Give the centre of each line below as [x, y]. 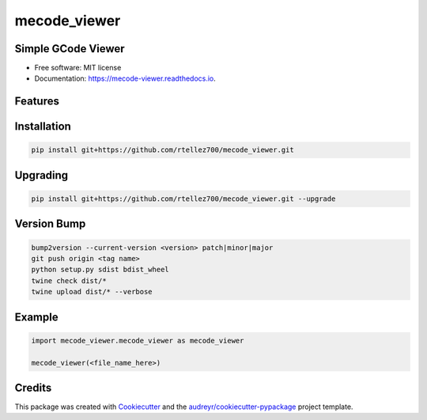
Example [36, 317]
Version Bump [50, 224]
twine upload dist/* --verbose [92, 292]
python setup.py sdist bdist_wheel [100, 270]
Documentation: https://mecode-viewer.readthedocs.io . [125, 78]
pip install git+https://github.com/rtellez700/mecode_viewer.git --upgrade [183, 199]
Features [37, 102]
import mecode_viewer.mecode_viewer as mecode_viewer [138, 341]
